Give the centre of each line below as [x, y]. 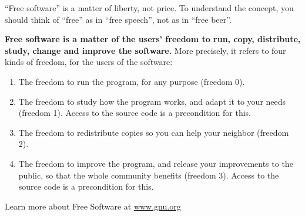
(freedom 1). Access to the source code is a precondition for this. [135, 113]
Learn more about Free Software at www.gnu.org [93, 206]
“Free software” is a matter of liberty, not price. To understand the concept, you [149, 8]
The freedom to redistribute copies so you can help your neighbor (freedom [154, 132]
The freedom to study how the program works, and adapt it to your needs [152, 101]
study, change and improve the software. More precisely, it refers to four [145, 50]
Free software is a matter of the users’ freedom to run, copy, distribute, [153, 39]
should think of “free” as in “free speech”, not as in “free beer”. [118, 19]
